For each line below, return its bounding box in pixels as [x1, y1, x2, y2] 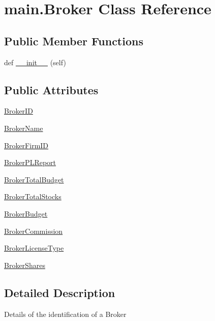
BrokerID [4, 105, 33, 116]
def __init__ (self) [4, 57, 66, 67]
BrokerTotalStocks [4, 191, 62, 202]
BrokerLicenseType [4, 243, 64, 253]
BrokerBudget [4, 208, 48, 219]
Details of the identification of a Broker [4, 308, 127, 319]
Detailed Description [4, 284, 115, 300]
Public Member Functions [4, 33, 143, 48]
